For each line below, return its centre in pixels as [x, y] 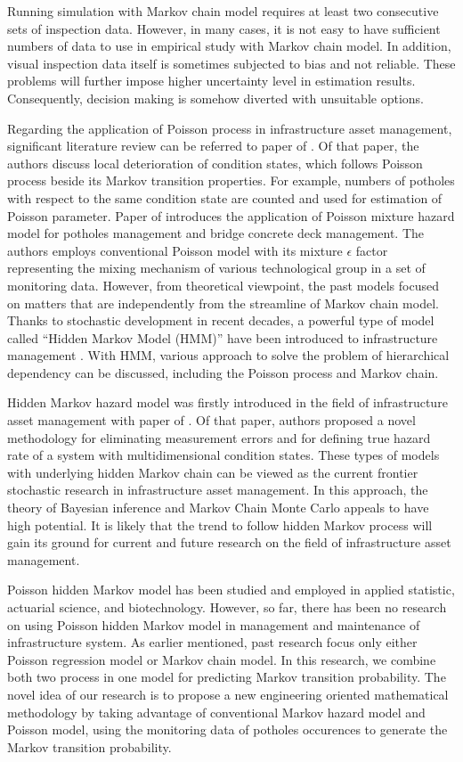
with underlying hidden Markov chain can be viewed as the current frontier [213, 472]
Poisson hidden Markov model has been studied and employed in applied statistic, [231, 590]
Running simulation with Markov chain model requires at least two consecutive [223, 11]
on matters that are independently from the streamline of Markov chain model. [223, 303]
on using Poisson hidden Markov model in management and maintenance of [214, 624]
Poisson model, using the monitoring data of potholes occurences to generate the [227, 729]
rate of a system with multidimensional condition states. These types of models [223, 455]
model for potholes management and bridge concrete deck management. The [215, 233]
